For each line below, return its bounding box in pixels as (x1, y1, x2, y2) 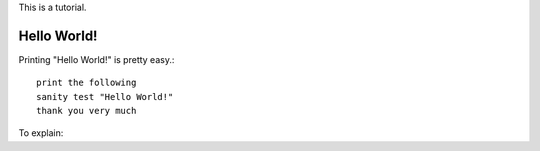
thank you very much (36, 105, 137, 117)
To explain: (18, 127, 64, 139)
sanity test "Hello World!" (36, 91, 174, 102)
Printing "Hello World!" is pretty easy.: (18, 53, 175, 65)
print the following (36, 77, 137, 89)
